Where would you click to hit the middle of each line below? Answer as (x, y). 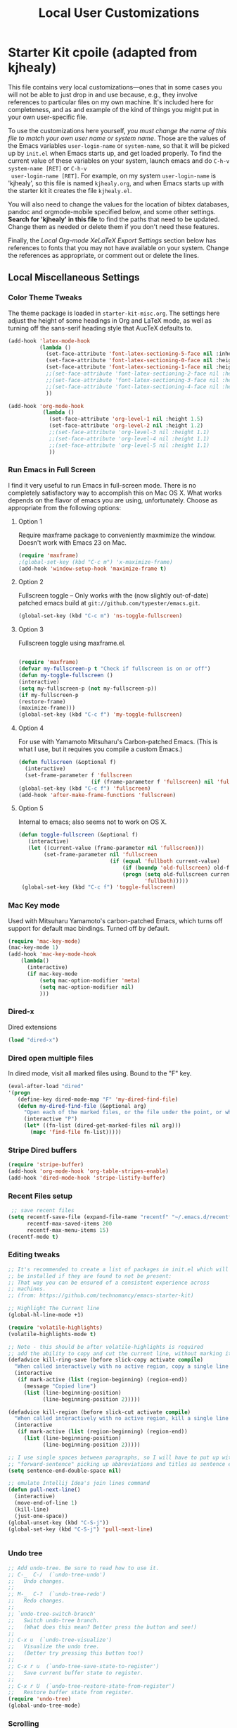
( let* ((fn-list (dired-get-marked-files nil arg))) (102, 1125)
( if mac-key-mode (52, 974)
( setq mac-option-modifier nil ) (87, 987)
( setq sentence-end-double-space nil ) (65, 1471)
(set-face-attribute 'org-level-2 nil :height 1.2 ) (126, 426)
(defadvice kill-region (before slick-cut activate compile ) (100, 1412)
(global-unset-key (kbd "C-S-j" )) (59, 1523)
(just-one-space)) (41, 1516)
